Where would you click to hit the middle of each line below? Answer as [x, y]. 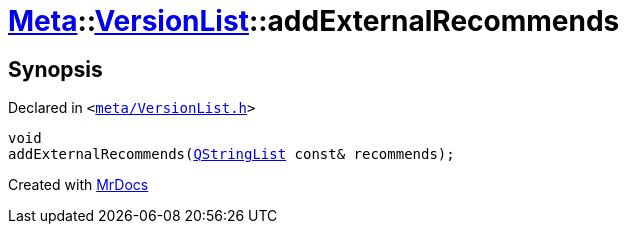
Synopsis [55, 69]
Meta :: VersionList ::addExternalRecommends [314, 21]
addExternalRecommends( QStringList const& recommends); [231, 154]
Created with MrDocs [78, 185]
